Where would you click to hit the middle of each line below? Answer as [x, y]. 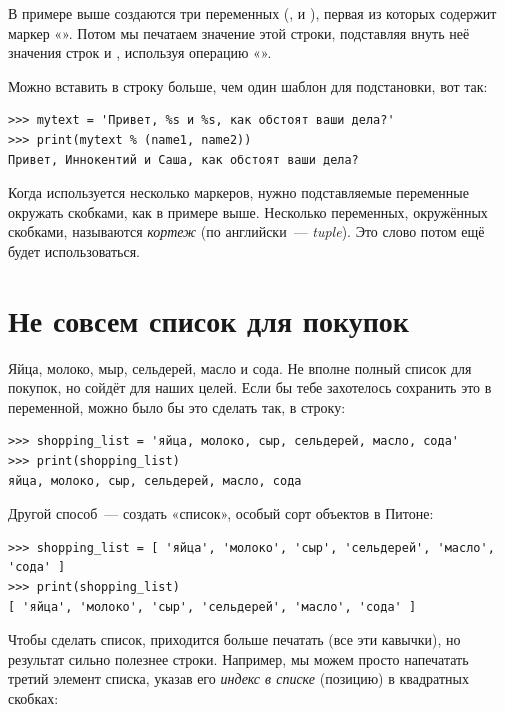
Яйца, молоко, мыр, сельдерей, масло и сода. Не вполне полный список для [240, 367]
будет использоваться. [74, 250]
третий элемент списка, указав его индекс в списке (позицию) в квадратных [238, 678]
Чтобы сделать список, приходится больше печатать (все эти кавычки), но [234, 639]
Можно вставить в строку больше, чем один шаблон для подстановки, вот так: [248, 85]
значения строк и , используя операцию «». [140, 52]
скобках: [33, 697]
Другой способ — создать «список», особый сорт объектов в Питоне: [221, 513]
